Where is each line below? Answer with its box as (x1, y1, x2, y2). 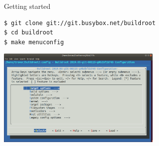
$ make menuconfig (4, 38, 64, 46)
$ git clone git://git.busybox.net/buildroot (4, 19, 156, 27)
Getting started (4, 1, 51, 11)
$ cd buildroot (4, 29, 54, 36)
